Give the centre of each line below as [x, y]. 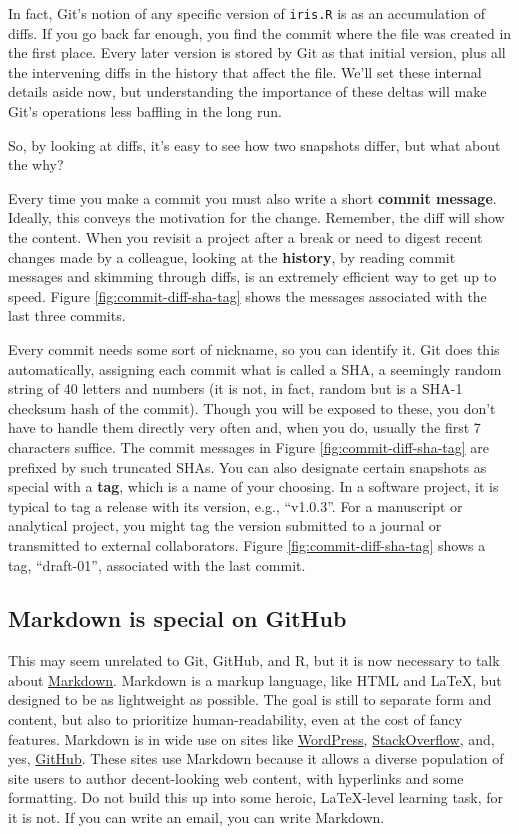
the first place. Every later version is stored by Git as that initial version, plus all [257, 52]
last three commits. [67, 315]
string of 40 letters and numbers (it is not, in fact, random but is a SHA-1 [235, 388]
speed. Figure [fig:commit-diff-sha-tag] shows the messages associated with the [247, 295]
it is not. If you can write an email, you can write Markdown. [196, 817]
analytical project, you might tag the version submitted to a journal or [225, 525]
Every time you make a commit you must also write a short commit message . [252, 197]
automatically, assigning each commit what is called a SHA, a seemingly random [255, 368]
